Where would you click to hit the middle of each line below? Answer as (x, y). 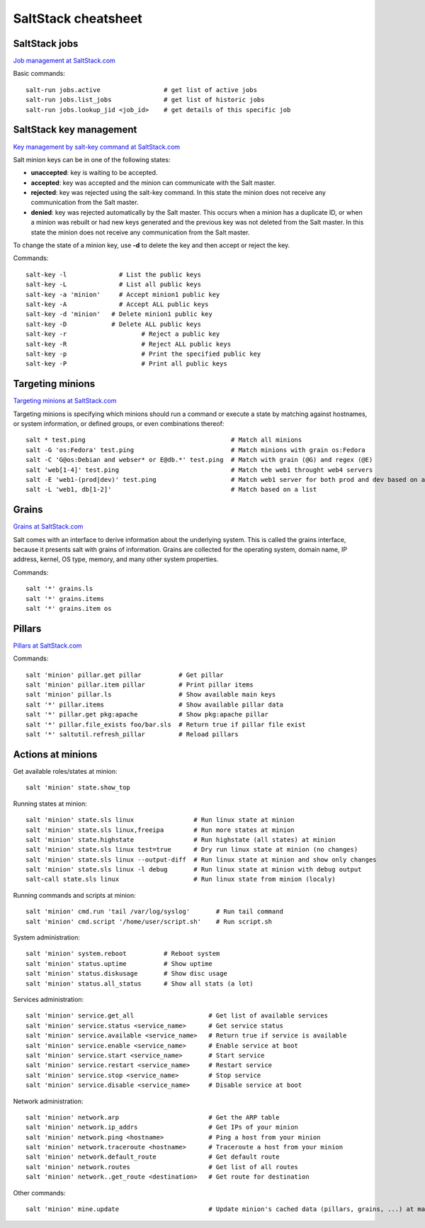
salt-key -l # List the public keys (114, 274)
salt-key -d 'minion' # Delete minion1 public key (119, 314)
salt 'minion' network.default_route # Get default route (153, 1157)
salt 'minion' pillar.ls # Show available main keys (151, 695)
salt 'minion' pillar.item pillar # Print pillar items (140, 685)
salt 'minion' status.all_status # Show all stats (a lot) (140, 984)
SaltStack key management (75, 130)
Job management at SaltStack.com (64, 61)
